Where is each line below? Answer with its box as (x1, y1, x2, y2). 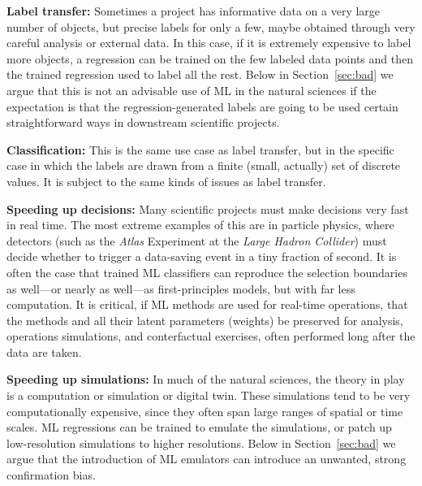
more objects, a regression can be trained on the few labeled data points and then (6, 50, 413, 67)
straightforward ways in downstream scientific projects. (6, 114, 280, 131)
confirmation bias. (6, 466, 96, 484)
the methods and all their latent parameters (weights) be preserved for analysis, (6, 311, 403, 328)
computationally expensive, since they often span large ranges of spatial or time (6, 402, 403, 419)
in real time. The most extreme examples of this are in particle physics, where (6, 216, 394, 233)
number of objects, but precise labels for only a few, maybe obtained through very (6, 18, 416, 35)
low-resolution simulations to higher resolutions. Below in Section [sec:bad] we (6, 434, 396, 451)
